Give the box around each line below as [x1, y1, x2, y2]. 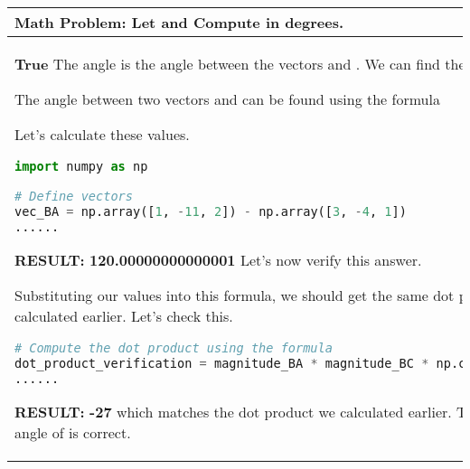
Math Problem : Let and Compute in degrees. [14, 12, 344, 33]
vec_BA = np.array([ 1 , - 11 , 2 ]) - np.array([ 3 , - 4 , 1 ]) [14, 203, 407, 219]
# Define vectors [14, 188, 133, 203]
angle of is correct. [14, 421, 131, 443]
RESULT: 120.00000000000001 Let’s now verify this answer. [14, 249, 422, 270]
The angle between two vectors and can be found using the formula [14, 89, 440, 109]
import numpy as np [14, 159, 148, 174]
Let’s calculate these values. [14, 124, 190, 145]
